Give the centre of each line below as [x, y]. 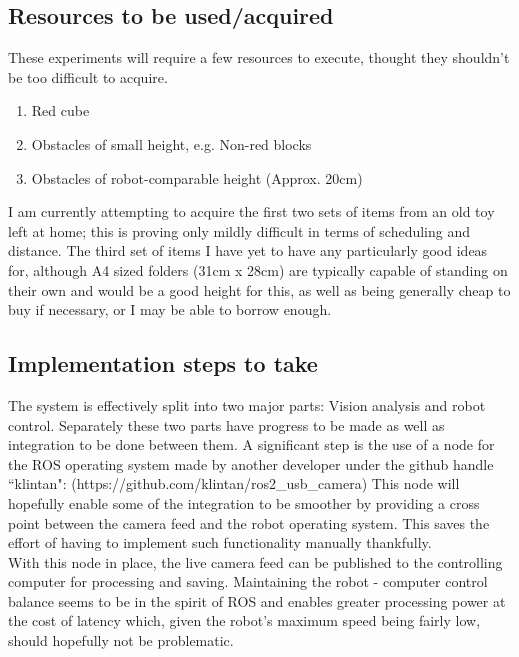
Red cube [60, 110]
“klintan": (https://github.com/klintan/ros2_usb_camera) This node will [234, 483]
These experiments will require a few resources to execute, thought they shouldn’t [259, 57]
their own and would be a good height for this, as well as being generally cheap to [259, 289]
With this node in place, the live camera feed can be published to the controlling [255, 561]
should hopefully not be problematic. [121, 640]
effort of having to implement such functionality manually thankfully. [220, 542]
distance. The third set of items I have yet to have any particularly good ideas [248, 250]
